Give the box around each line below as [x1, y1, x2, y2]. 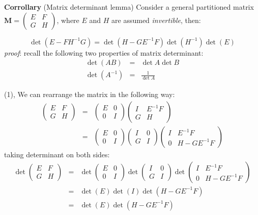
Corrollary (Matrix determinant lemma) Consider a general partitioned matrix [4, 2, 254, 12]
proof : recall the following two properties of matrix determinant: [4, 47, 204, 58]
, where [56, 14, 79, 25]
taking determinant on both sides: [4, 149, 110, 159]
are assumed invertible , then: [111, 14, 201, 25]
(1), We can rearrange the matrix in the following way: [4, 89, 175, 100]
